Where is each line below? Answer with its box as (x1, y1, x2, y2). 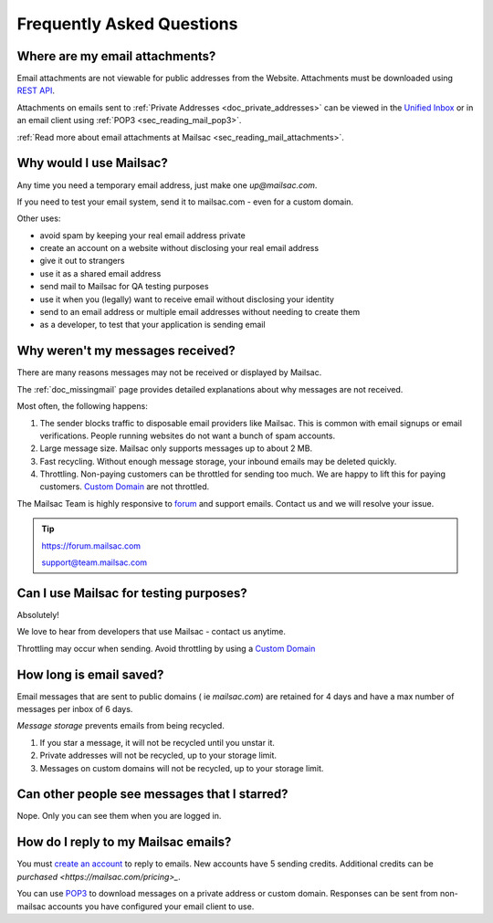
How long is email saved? (16, 666, 164, 682)
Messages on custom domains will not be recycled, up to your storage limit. (39, 762, 324, 773)
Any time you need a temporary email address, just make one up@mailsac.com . (16, 179, 318, 191)
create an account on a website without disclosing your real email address (39, 243, 320, 254)
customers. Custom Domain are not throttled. (39, 481, 210, 492)
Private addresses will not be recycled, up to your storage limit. (39, 750, 278, 761)
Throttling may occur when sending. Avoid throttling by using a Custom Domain (16, 643, 316, 654)
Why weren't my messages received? (16, 343, 236, 359)
